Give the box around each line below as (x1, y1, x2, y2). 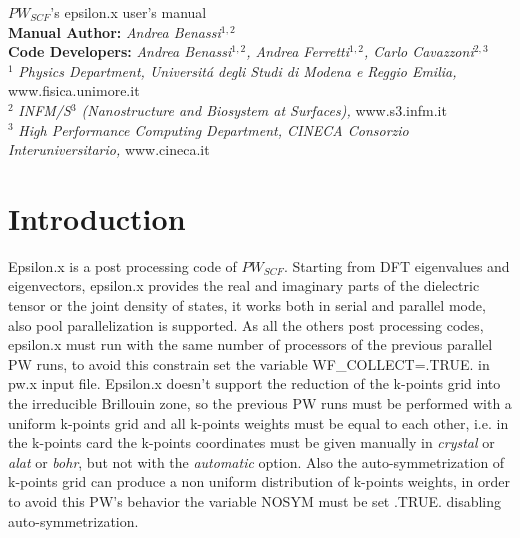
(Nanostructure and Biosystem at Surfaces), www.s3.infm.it (81, 99, 447, 120)
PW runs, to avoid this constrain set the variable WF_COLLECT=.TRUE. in (8, 353, 490, 374)
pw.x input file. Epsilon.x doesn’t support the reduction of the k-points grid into (8, 373, 501, 394)
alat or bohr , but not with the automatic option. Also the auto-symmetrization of (8, 451, 505, 472)
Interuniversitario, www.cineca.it (8, 139, 210, 160)
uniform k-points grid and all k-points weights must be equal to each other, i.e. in (8, 412, 509, 433)
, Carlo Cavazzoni (363, 41, 474, 62)
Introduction (8, 197, 186, 238)
